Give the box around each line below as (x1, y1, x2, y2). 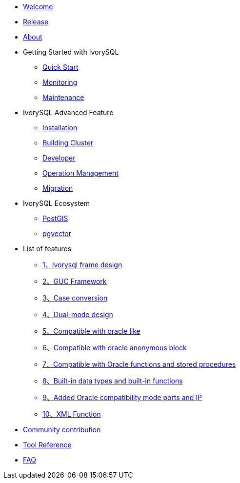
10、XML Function (42, 410, 101, 418)
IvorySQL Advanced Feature (23, 108, 114, 117)
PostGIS (42, 214, 68, 222)
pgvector (42, 229, 72, 238)
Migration (42, 184, 73, 192)
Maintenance (42, 93, 84, 101)
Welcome (23, 2, 53, 11)
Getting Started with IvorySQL (23, 48, 119, 56)
